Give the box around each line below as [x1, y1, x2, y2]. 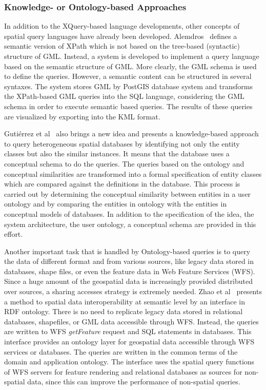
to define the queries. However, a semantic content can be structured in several [4, 71, 252, 81]
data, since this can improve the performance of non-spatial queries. [27, 376, 240, 387]
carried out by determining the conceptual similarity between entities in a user [4, 188, 251, 199]
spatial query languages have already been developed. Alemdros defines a [4, 30, 237, 41]
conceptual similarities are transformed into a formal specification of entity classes [4, 168, 262, 179]
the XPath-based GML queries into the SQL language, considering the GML [4, 91, 244, 101]
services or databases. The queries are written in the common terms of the [4, 346, 238, 357]
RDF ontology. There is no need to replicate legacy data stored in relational [4, 306, 243, 317]
